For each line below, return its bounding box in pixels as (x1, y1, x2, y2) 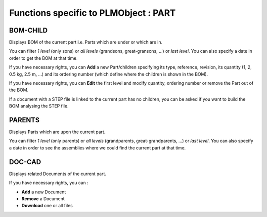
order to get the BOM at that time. (9, 55, 78, 61)
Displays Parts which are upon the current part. (9, 129, 106, 135)
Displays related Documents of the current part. (9, 171, 106, 177)
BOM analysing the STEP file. (9, 103, 69, 109)
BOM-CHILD (9, 26, 48, 35)
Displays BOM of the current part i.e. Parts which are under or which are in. (9, 39, 163, 45)
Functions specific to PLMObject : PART (9, 7, 176, 18)
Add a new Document (21, 189, 66, 195)
